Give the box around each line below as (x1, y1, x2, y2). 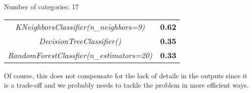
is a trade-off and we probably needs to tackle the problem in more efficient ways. (4, 80, 249, 90)
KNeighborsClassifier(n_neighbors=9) (15, 21, 145, 32)
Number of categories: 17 (4, 1, 79, 11)
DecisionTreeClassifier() (39, 35, 122, 46)
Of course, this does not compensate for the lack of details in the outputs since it (4, 70, 248, 80)
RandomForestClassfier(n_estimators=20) (8, 49, 152, 61)
